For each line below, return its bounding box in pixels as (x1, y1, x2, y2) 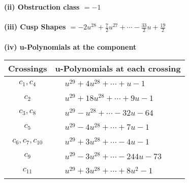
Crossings (8, 62, 47, 75)
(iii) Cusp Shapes (4, 21, 66, 32)
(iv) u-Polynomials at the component (4, 41, 137, 52)
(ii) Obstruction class (4, 2, 80, 12)
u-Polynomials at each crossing (55, 62, 181, 75)
